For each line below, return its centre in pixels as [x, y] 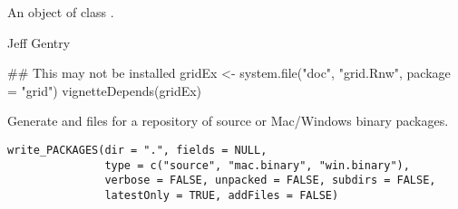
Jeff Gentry [39, 42]
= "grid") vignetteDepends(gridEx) [105, 90]
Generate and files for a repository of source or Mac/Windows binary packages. [228, 121]
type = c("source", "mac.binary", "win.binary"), [257, 165]
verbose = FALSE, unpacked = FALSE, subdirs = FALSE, [270, 180]
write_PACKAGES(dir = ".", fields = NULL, [137, 150]
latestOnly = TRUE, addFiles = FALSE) [222, 195]
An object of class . [61, 12]
